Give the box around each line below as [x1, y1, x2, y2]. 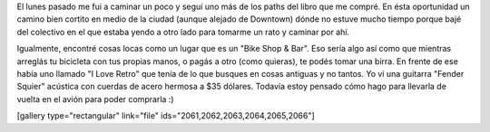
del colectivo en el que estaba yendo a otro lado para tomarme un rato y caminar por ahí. [16, 26, 349, 37]
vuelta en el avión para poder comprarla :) [16, 93, 174, 104]
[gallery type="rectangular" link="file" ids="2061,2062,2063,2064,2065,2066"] [16, 110, 315, 121]
